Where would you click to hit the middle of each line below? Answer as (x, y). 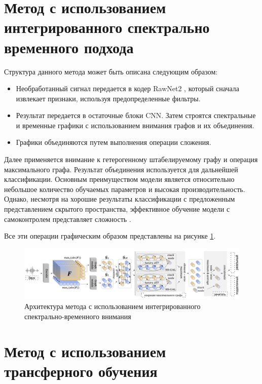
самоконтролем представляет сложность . (68, 219)
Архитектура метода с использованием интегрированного (113, 306)
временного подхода (69, 47)
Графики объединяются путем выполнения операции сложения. (114, 142)
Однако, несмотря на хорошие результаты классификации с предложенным (120, 199)
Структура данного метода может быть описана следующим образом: (111, 71)
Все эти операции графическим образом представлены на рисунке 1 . (110, 236)
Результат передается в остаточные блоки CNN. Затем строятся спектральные (136, 115)
